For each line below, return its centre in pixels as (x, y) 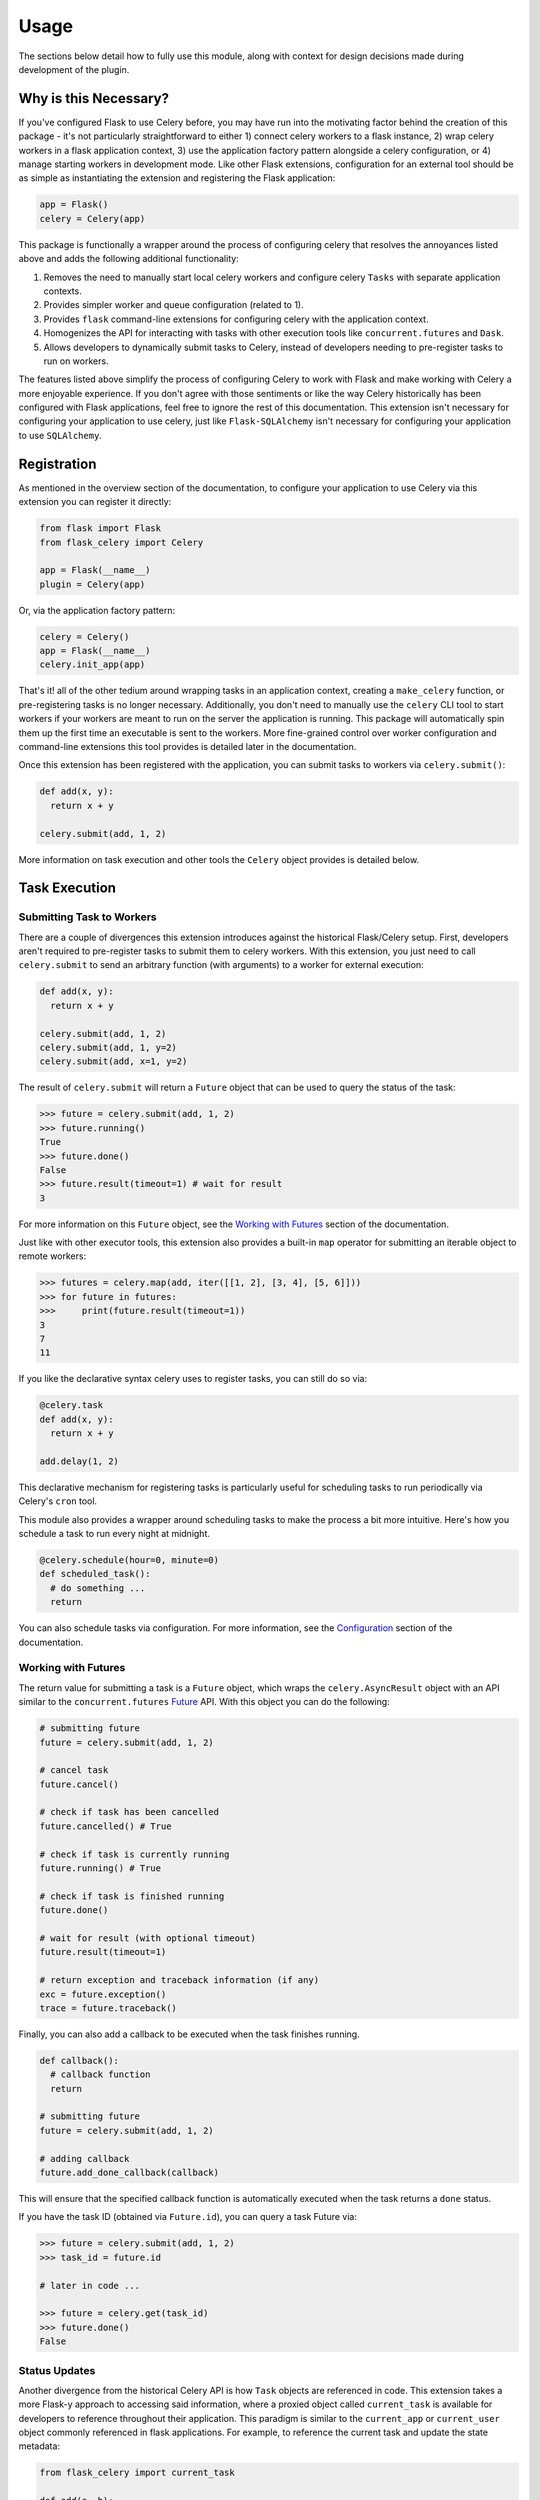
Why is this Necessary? (94, 98)
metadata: (39, 2446)
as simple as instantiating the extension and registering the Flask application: (177, 178)
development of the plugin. (74, 69)
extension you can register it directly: (95, 502)
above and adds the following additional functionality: (128, 259)
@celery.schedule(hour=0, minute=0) (129, 1560)
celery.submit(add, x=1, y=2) (113, 1061)
